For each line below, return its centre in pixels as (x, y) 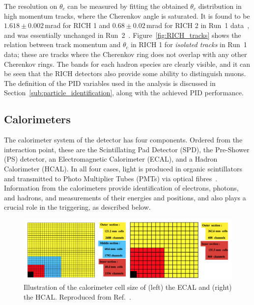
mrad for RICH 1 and (78, 25)
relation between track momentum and (62, 44)
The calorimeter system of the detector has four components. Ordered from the (123, 140)
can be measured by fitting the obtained (128, 6)
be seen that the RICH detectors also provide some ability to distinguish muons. (125, 73)
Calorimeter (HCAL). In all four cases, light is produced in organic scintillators (123, 168)
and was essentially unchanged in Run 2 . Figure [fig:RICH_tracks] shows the (123, 35)
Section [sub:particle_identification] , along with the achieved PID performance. (124, 93)
